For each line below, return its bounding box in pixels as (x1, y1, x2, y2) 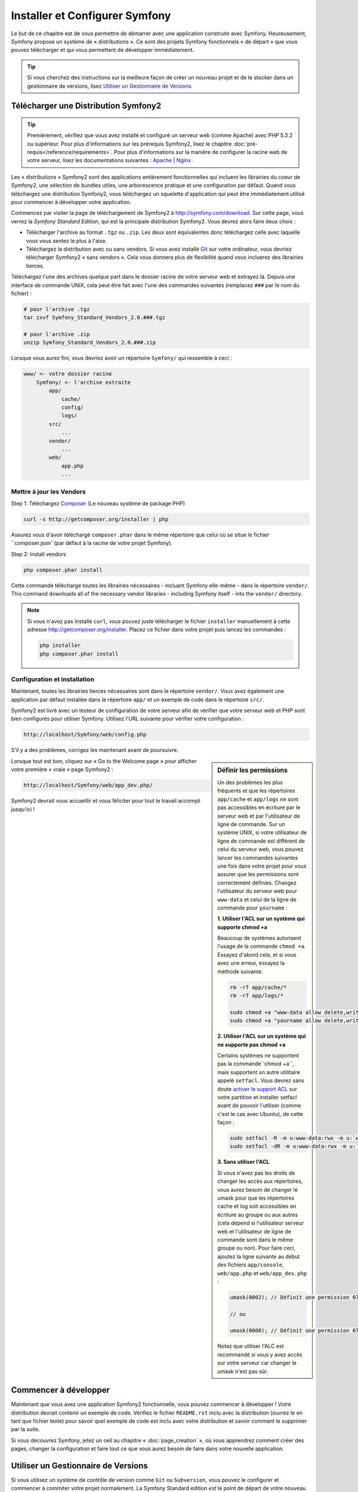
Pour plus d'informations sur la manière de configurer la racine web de (113, 149, 288, 156)
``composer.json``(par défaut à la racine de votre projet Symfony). (11, 540, 173, 547)
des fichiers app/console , (217, 1261, 284, 1268)
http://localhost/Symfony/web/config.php (23, 731, 147, 738)
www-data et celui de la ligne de (217, 896, 297, 903)
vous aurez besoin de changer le (217, 1186, 298, 1193)
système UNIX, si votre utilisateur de (217, 829, 307, 836)
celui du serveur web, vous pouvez (217, 846, 304, 853)
